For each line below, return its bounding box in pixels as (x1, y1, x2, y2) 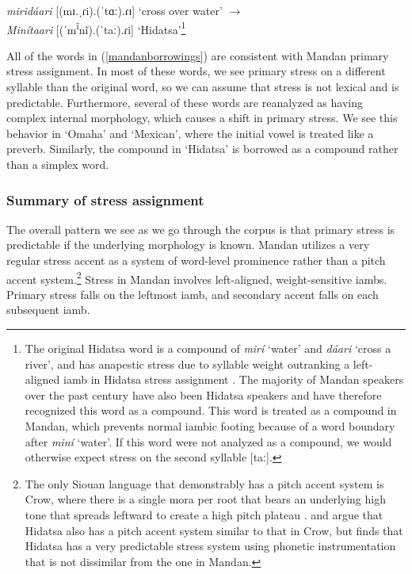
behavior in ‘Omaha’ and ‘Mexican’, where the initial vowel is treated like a (6, 124, 374, 141)
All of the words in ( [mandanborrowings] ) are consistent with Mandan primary (6, 47, 389, 63)
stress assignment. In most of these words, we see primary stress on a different (6, 63, 386, 79)
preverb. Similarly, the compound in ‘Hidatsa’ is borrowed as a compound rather (6, 140, 399, 157)
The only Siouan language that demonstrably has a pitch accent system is (25, 475, 384, 492)
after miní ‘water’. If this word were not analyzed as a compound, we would (25, 433, 392, 450)
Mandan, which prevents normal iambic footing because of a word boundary (25, 418, 395, 434)
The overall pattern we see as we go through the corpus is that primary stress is (6, 220, 395, 237)
